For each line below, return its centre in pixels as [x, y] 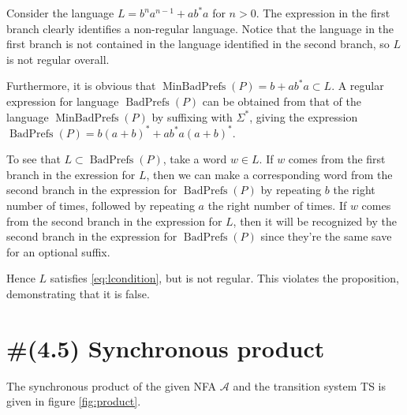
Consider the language [60, 13]
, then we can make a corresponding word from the [269, 174]
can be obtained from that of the [282, 101]
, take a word [195, 159]
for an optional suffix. [58, 251]
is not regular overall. [58, 59]
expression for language [63, 101]
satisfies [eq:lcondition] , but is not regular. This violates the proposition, [224, 278]
